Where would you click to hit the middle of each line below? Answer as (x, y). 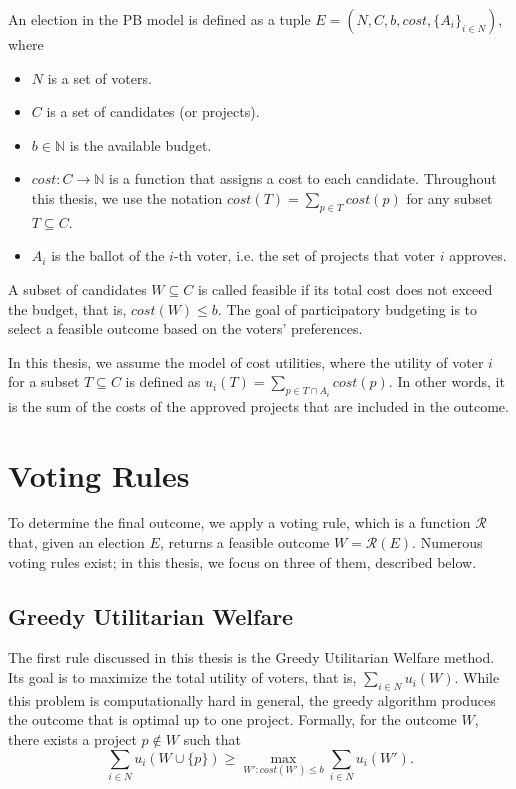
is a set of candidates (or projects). (153, 111)
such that (212, 739)
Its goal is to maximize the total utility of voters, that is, (182, 677)
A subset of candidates (77, 288)
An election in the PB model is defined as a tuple (159, 19)
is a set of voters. (99, 77)
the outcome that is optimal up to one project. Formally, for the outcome (232, 719)
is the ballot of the (108, 255)
